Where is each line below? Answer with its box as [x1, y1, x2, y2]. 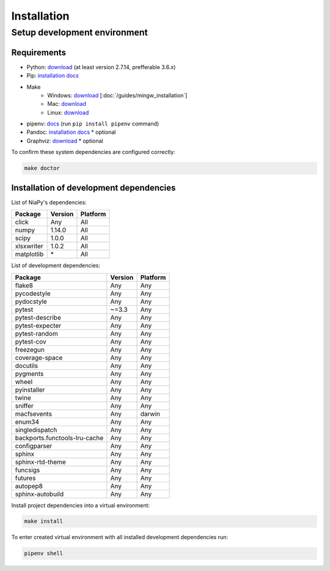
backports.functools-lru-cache [15, 433, 104, 442]
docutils [15, 361, 38, 370]
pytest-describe [15, 313, 61, 322]
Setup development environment [11, 27, 148, 38]
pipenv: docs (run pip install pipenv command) [26, 120, 159, 128]
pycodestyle [15, 289, 51, 298]
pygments [15, 369, 44, 378]
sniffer [15, 401, 34, 410]
